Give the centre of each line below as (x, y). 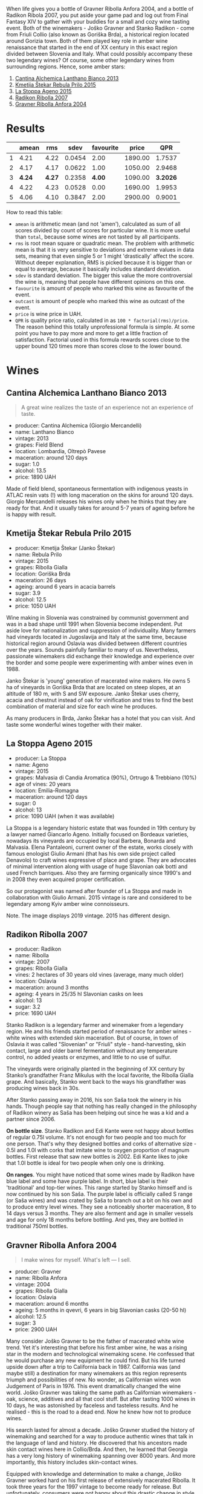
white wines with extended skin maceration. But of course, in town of (92, 1038)
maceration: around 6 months (52, 1304)
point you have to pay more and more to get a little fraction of (91, 333)
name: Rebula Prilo (38, 554)
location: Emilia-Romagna (47, 790)
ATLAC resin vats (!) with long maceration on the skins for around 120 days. (100, 495)
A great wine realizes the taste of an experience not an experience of (107, 407)
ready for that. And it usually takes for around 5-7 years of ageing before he (101, 508)
